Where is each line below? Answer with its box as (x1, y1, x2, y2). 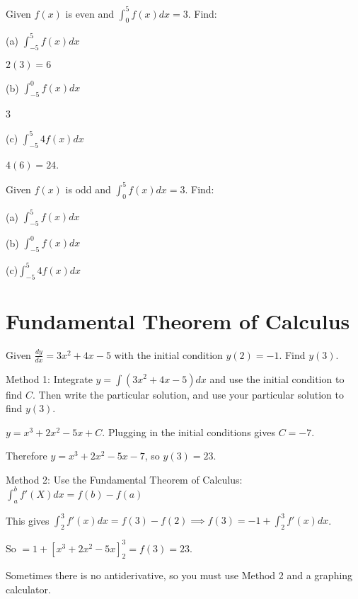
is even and (65, 6, 115, 21)
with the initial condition (114, 347, 223, 362)
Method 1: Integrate (6, 371, 93, 386)
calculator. (6, 581, 51, 596)
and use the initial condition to (209, 371, 345, 386)
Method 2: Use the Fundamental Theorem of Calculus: (6, 472, 243, 486)
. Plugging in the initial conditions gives (102, 424, 275, 439)
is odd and (65, 181, 111, 196)
